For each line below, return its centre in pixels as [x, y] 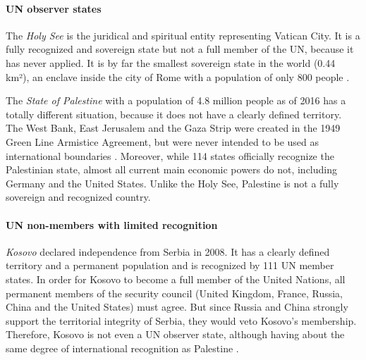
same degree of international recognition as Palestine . [122, 348]
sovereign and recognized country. [78, 197]
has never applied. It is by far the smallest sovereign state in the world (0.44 [171, 62]
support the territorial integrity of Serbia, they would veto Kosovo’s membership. [181, 320]
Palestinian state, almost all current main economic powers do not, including [172, 169]
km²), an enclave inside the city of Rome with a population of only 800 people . [178, 76]
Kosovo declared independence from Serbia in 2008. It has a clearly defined [168, 251]
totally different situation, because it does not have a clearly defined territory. [174, 114]
